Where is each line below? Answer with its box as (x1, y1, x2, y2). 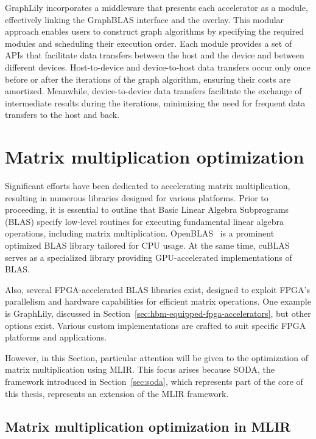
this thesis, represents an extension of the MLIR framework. (5, 387, 229, 399)
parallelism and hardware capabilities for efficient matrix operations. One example (5, 295, 311, 308)
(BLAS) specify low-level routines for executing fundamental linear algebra (5, 215, 284, 227)
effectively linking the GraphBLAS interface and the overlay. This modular (5, 13, 284, 26)
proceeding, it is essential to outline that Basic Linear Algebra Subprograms (5, 203, 289, 216)
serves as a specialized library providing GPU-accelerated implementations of (5, 251, 292, 263)
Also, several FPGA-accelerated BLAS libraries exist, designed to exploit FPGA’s (5, 283, 310, 296)
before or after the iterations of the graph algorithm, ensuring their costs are (5, 72, 290, 85)
